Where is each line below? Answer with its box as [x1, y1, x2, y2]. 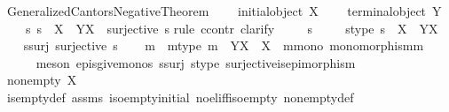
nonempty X [6, 71, 77, 89]
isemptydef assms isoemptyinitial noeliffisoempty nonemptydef [6, 87, 354, 106]
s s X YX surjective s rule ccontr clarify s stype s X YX [25, 19, 438, 37]
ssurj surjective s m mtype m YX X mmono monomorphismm [23, 36, 424, 55]
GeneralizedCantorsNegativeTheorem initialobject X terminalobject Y [6, 2, 442, 19]
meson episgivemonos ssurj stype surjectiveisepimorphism [35, 53, 356, 71]
